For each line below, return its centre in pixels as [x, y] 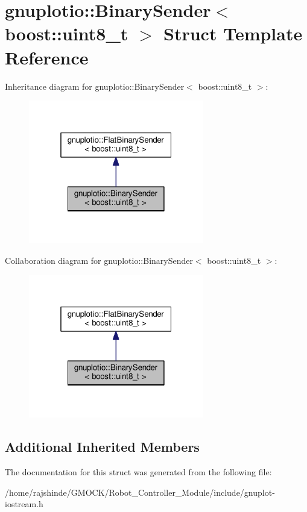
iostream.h [24, 504]
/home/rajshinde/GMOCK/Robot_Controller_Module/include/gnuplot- [140, 492]
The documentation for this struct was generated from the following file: [138, 471]
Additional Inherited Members [102, 447]
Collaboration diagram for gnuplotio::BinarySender [99, 260]
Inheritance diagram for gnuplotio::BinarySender [95, 86]
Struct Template [233, 33]
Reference [47, 57]
